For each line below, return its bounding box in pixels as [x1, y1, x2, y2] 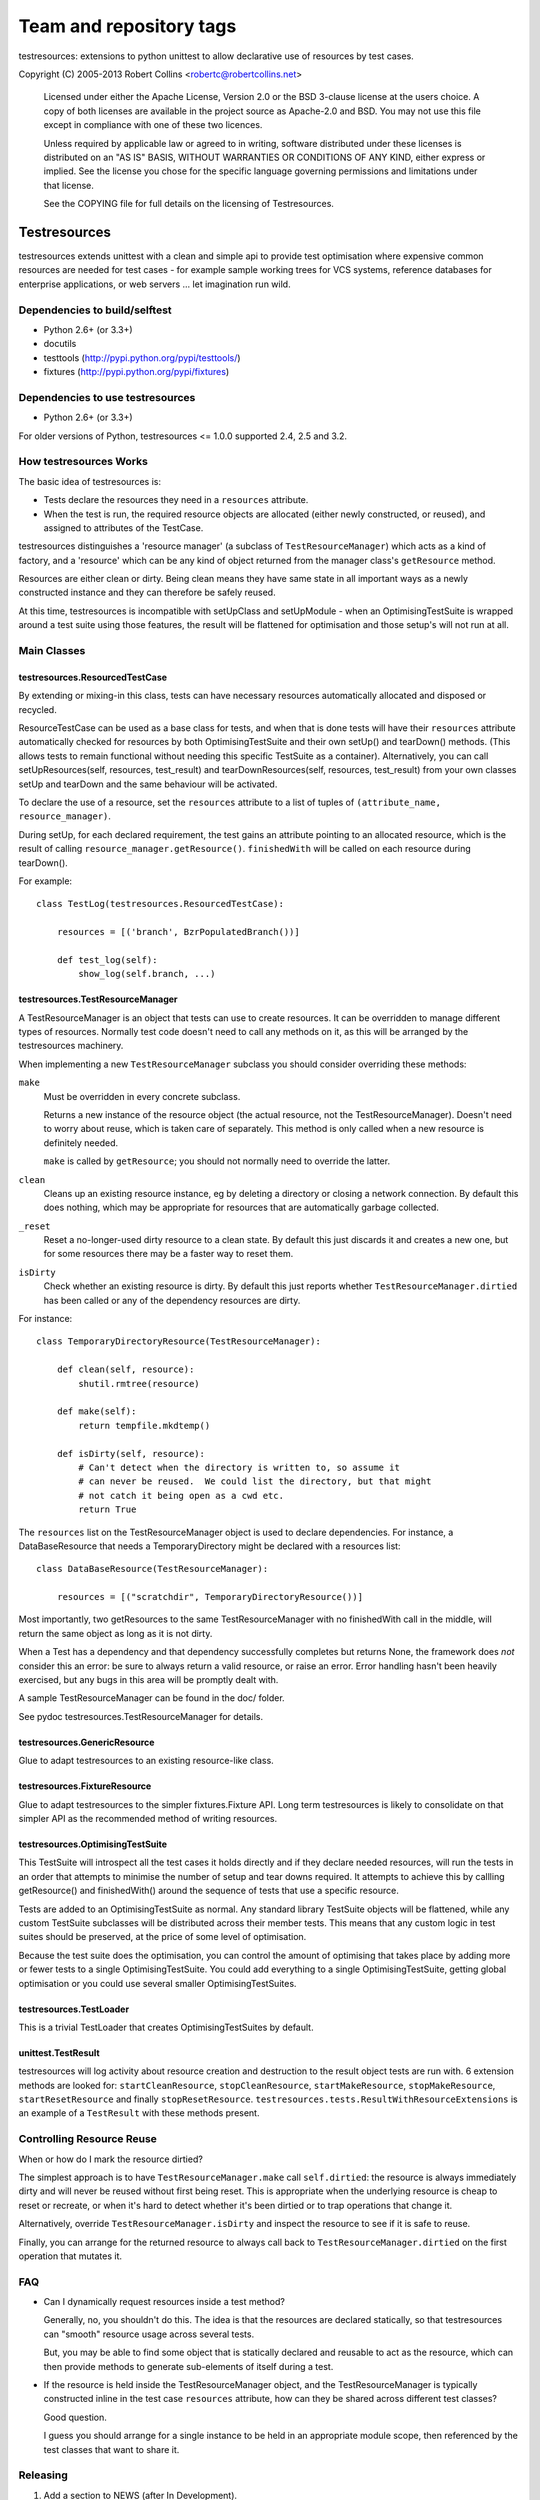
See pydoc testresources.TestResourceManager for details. [18, 1710, 264, 1722]
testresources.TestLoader [18, 2003, 130, 2015]
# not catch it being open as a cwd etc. [78, 1490, 285, 1501]
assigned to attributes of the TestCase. [43, 521, 204, 534]
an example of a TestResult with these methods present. [18, 2107, 260, 2119]
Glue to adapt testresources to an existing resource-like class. [18, 1755, 274, 1767]
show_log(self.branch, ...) [78, 968, 216, 980]
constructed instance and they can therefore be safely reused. [18, 586, 276, 599]
